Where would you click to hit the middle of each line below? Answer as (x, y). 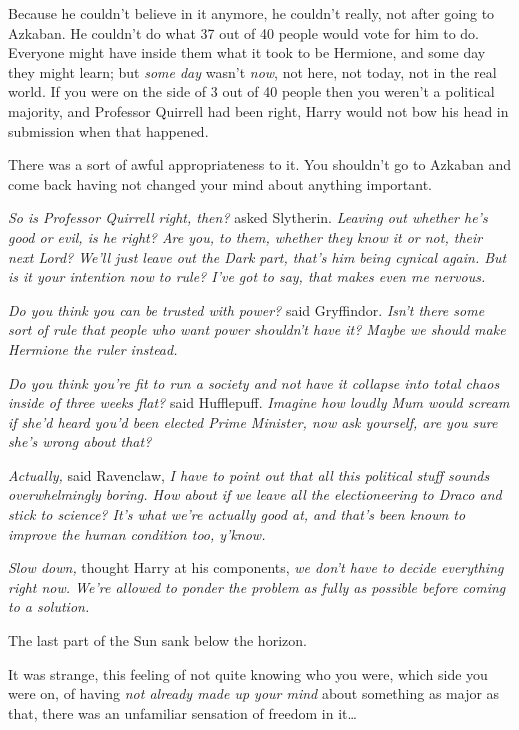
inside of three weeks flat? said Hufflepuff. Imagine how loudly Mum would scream (259, 402)
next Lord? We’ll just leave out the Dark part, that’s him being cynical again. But (257, 256)
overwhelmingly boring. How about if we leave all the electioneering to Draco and (255, 494)
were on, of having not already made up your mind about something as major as (254, 693)
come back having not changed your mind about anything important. (220, 183)
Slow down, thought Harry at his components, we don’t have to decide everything (256, 567)
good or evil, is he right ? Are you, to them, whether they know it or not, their (245, 236)
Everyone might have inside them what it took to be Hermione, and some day (247, 52)
